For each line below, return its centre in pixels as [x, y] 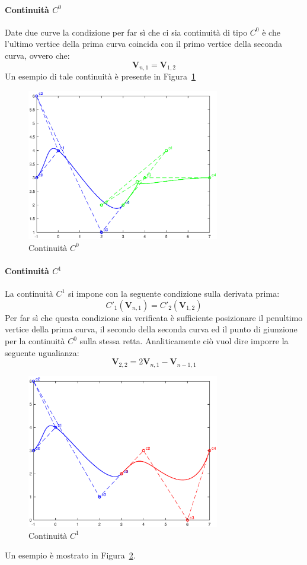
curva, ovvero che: [37, 55]
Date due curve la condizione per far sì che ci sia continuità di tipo [126, 32]
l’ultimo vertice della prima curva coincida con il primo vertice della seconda [144, 44]
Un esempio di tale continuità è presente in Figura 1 [100, 76]
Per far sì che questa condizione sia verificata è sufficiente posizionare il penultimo [154, 317]
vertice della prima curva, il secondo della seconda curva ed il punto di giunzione [151, 329]
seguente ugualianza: [42, 352]
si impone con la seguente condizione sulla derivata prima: [174, 293]
